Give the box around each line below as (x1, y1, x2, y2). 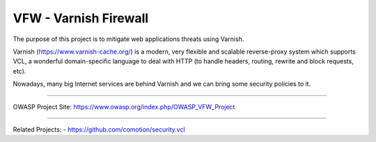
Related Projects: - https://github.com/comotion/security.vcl (13, 125, 185, 134)
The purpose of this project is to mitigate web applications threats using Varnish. (13, 35, 244, 43)
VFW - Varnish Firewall (13, 10, 149, 26)
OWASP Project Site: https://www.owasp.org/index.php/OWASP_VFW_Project (13, 102, 235, 111)
